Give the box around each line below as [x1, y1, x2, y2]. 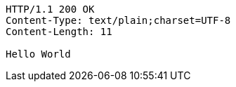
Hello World [6, 48, 71, 60]
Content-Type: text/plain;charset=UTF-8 [6, 15, 231, 26]
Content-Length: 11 [6, 26, 112, 37]
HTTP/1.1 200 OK [6, 4, 95, 15]
